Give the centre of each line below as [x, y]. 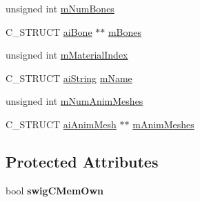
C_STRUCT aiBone [49, 31]
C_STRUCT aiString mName [69, 78]
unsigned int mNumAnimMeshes [74, 101]
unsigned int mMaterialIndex [67, 55]
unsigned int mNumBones [60, 8]
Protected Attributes [82, 161]
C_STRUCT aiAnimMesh [61, 124]
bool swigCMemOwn [55, 190]
